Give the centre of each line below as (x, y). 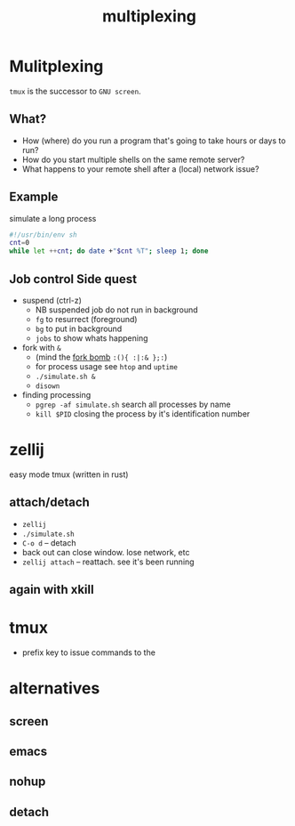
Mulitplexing (56, 66)
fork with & (41, 348)
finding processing (56, 395)
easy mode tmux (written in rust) (69, 474)
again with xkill (52, 590)
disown (48, 386)
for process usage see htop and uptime (106, 366)
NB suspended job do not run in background (116, 310)
